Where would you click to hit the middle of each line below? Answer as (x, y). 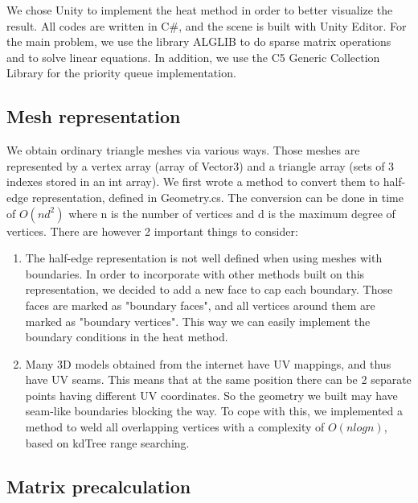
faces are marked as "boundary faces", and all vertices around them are (200, 305)
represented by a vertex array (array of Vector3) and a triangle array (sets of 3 (201, 165)
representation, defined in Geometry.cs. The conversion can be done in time (217, 197)
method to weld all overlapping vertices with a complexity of (175, 427)
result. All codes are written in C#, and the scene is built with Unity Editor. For (207, 25)
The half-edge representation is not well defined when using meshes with (204, 258)
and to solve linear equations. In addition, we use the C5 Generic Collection (193, 57)
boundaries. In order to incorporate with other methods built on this (195, 273)
